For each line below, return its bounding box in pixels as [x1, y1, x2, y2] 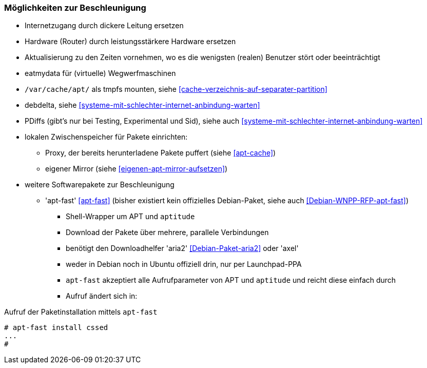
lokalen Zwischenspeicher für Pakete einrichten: [25, 132, 188, 142]
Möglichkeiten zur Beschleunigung [4, 3, 146, 13]
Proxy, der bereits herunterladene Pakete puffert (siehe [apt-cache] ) [45, 148, 276, 158]
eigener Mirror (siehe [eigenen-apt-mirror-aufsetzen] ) [45, 164, 228, 173]
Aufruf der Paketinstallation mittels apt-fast [4, 307, 158, 317]
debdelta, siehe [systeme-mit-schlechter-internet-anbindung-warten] [25, 101, 260, 110]
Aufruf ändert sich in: [66, 292, 138, 301]
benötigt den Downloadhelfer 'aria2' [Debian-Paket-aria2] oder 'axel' [66, 244, 299, 253]
